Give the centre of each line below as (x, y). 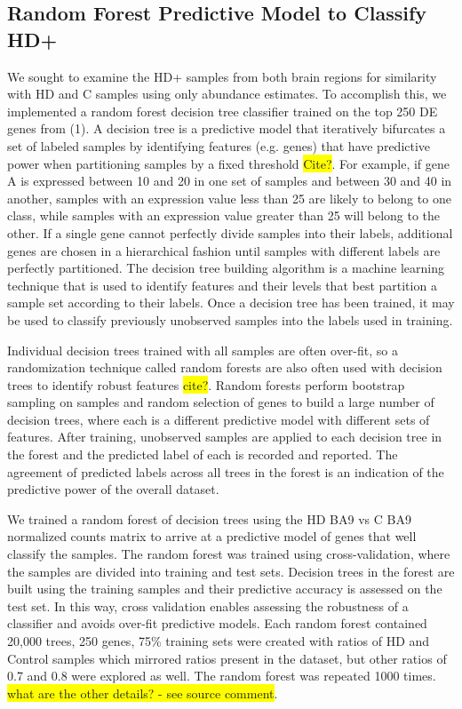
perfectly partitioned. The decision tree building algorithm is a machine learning (226, 268)
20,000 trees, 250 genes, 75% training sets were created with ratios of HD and (219, 641)
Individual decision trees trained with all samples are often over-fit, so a (203, 350)
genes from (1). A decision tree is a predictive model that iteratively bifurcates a (227, 128)
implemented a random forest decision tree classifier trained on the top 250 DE (223, 111)
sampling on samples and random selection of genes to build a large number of (221, 402)
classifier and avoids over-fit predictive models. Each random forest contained (217, 623)
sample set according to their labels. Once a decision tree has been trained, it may (231, 303)
